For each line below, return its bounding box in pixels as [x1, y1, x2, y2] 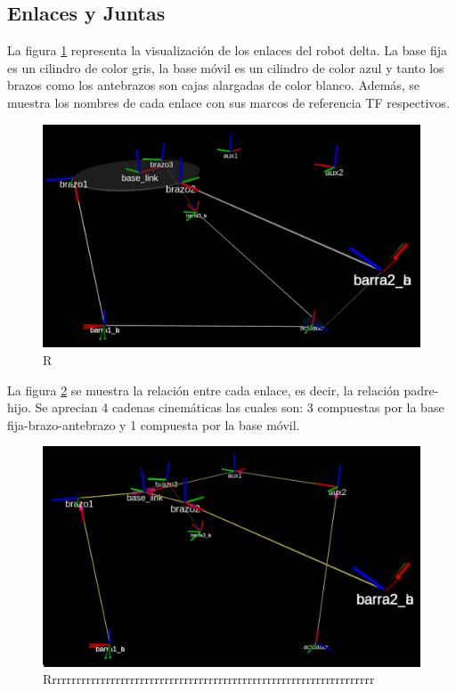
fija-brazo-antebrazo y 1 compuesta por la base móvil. [7, 415, 300, 434]
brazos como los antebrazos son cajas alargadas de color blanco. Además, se [7, 76, 420, 94]
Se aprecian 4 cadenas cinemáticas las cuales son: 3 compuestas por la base [35, 398, 444, 417]
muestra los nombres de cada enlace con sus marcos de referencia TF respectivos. [7, 93, 450, 111]
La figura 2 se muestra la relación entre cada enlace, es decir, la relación [7, 380, 400, 399]
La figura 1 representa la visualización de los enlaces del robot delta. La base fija [7, 41, 448, 60]
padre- [403, 380, 439, 399]
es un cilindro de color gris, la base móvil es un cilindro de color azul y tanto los [7, 58, 444, 77]
